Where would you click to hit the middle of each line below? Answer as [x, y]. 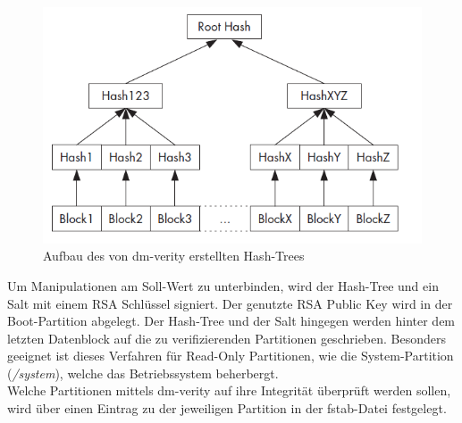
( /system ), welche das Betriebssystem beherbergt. [143, 373]
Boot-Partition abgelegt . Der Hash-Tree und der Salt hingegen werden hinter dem [231, 321]
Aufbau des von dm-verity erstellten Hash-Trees [174, 256]
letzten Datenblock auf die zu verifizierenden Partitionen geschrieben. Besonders [227, 338]
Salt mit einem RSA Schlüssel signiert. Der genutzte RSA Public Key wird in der [230, 303]
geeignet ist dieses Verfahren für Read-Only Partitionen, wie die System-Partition [231, 356]
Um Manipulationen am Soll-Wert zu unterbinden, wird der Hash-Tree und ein [223, 285]
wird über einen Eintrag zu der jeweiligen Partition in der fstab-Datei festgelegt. [227, 408]
